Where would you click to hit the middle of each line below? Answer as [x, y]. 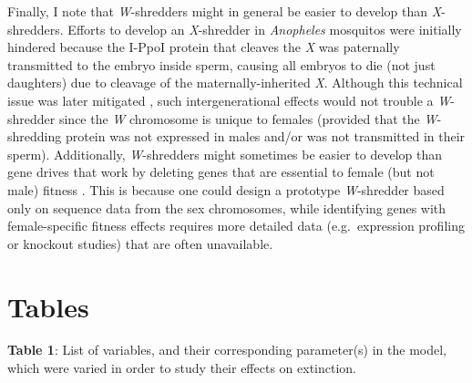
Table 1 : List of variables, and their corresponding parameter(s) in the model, [227, 350]
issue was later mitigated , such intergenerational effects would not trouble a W [229, 100]
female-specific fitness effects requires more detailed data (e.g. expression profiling [236, 226]
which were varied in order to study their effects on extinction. [182, 368]
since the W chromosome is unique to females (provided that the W [248, 118]
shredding [35, 136]
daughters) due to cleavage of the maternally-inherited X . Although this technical [235, 83]
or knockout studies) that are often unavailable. [140, 243]
